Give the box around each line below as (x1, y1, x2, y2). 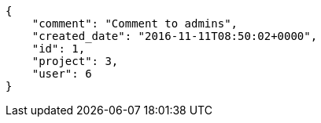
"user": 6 (31, 67, 92, 80)
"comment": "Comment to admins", (31, 17, 238, 30)
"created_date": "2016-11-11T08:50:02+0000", (31, 30, 318, 42)
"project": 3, (31, 55, 119, 67)
